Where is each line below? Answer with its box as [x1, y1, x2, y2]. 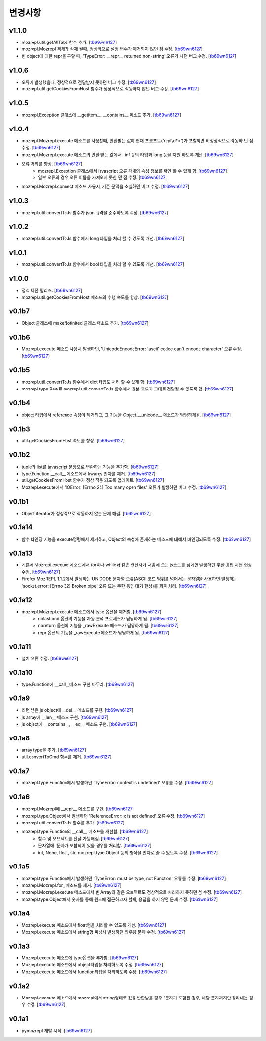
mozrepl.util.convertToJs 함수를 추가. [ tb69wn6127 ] [21, 820, 125, 825]
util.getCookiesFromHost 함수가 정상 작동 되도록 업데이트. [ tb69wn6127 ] [21, 477, 165, 483]
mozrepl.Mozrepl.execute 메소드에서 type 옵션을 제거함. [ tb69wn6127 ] [21, 608, 162, 615]
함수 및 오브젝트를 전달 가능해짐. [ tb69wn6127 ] [38, 835, 130, 841]
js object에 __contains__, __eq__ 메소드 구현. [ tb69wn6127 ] [21, 721, 138, 727]
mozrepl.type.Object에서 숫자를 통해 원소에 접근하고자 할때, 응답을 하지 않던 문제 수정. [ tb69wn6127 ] [21, 896, 218, 902]
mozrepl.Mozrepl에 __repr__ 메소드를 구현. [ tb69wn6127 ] [21, 806, 134, 812]
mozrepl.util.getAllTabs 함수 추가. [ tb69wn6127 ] [21, 40, 117, 45]
